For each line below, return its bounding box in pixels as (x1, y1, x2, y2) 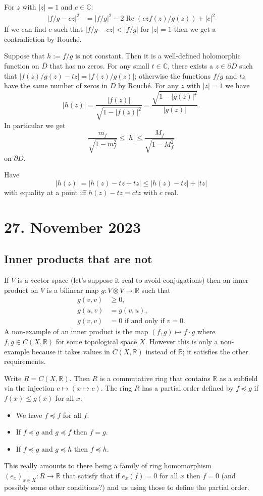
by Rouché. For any (118, 80, 179, 91)
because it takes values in (31, 346, 110, 356)
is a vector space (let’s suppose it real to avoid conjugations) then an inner (17, 275, 249, 285)
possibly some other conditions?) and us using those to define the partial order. (4, 481, 249, 492)
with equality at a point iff (4, 187, 86, 197)
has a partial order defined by (142, 383, 234, 393)
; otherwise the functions (134, 70, 211, 81)
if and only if (124, 318, 165, 325)
